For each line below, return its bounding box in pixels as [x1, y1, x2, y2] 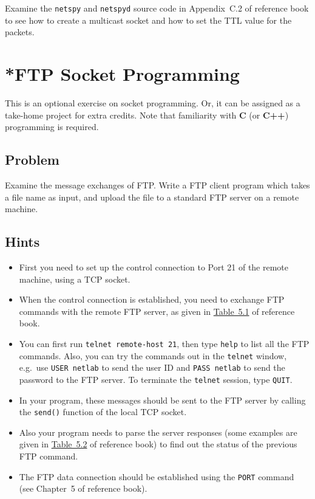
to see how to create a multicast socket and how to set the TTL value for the [5, 13, 292, 26]
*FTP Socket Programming [5, 61, 240, 86]
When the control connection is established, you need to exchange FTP [19, 293, 285, 306]
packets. [5, 26, 35, 38]
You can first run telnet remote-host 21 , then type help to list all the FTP [19, 337, 310, 349]
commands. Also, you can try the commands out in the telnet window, [19, 349, 287, 362]
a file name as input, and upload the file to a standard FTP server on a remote [5, 190, 299, 203]
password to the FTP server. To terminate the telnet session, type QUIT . [19, 373, 293, 385]
